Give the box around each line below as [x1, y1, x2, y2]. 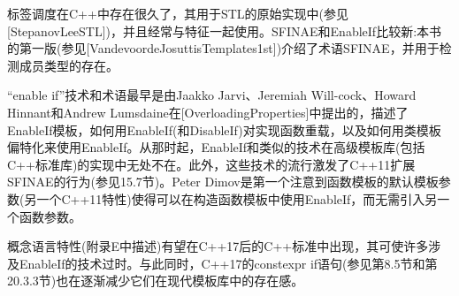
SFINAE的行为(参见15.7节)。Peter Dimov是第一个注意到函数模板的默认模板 [7, 172, 439, 191]
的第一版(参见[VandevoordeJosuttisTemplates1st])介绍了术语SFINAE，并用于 [7, 39, 440, 57]
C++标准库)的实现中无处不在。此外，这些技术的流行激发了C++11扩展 [7, 155, 416, 173]
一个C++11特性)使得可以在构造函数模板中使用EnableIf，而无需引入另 [36, 189, 438, 208]
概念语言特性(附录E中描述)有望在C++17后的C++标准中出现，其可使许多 [7, 237, 429, 255]
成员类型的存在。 [19, 56, 119, 74]
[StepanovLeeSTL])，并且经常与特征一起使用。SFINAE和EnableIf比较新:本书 [7, 21, 442, 40]
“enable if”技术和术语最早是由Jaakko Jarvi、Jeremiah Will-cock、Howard [7, 86, 417, 104]
